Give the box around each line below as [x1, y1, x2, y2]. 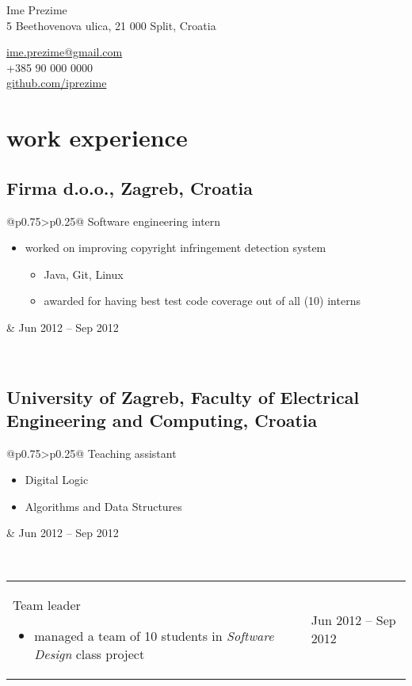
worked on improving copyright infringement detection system [25, 239, 326, 256]
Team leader [13, 595, 81, 614]
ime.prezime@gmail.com [6, 44, 123, 60]
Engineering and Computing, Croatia [6, 407, 318, 432]
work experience [6, 121, 188, 154]
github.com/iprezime [6, 74, 107, 91]
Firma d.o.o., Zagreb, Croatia [6, 175, 253, 200]
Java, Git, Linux [44, 265, 124, 282]
